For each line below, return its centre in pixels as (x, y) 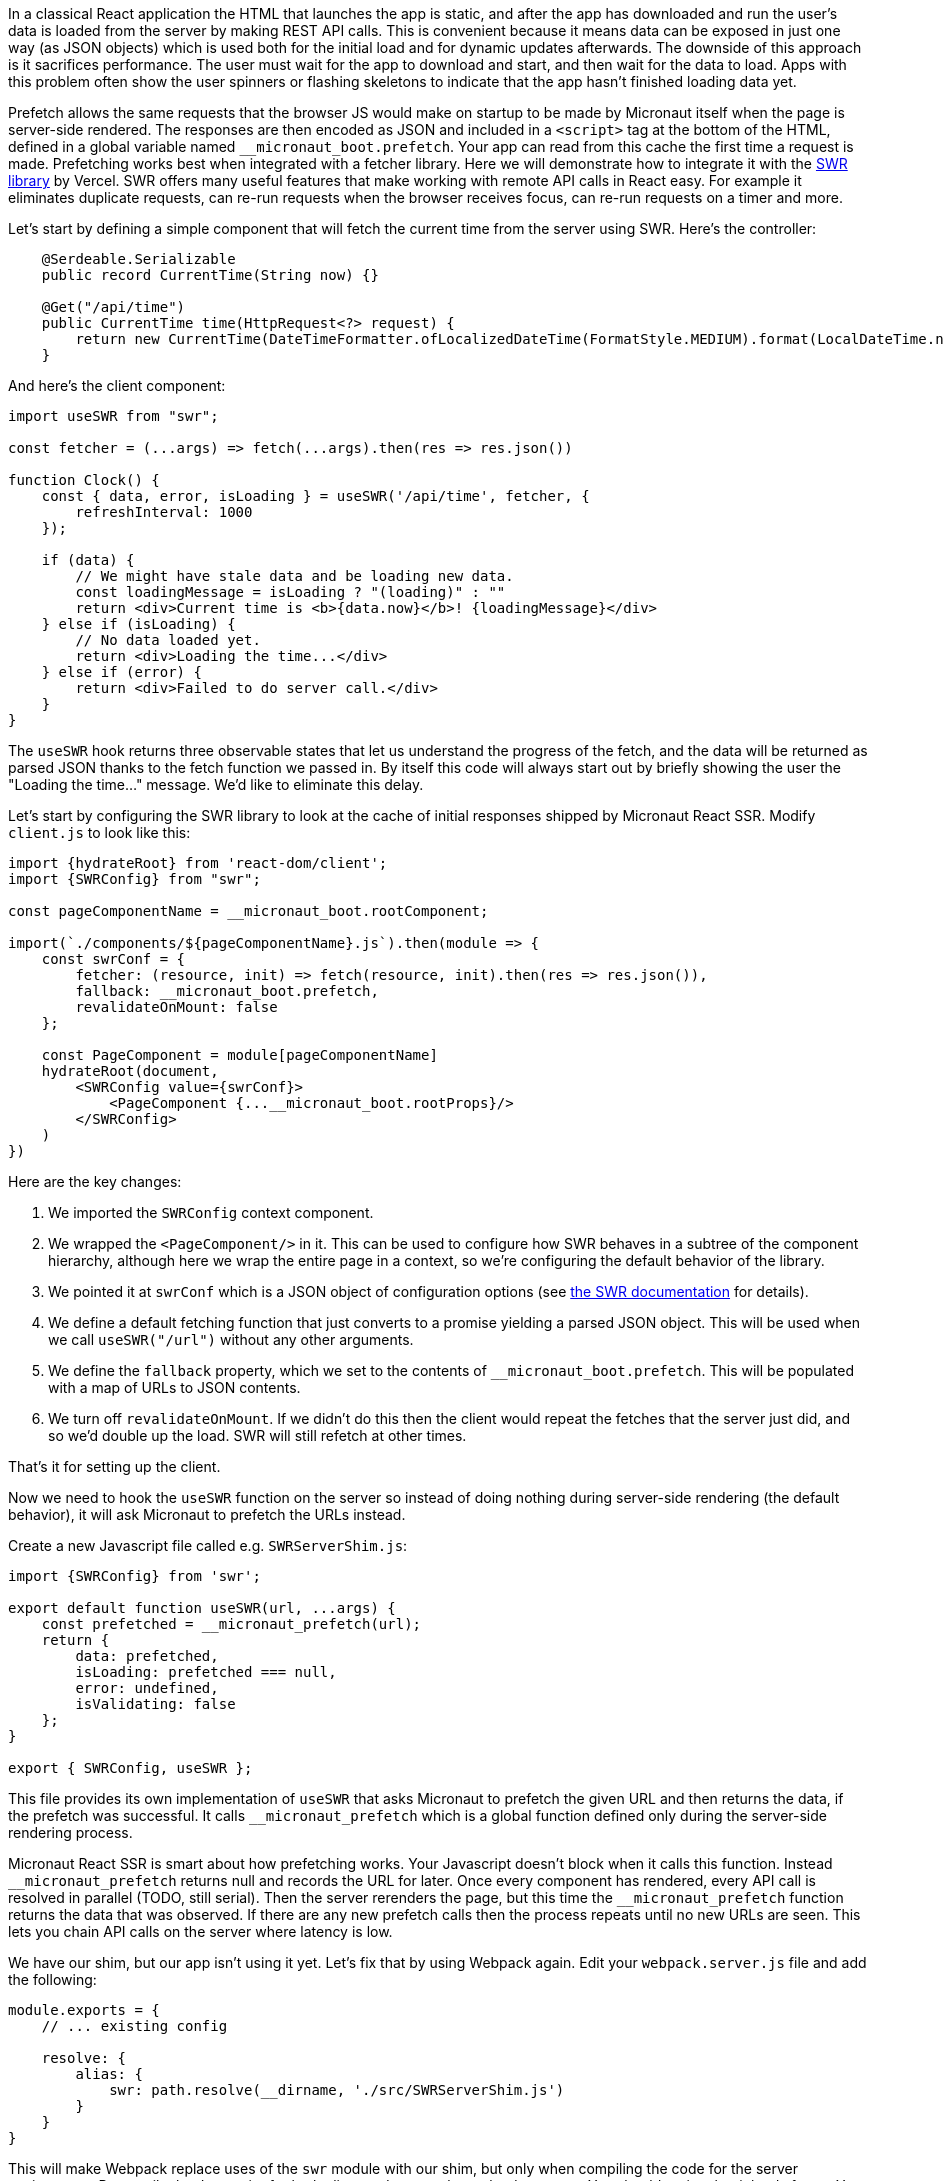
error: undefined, (147, 1688)
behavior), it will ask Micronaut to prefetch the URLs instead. (207, 1514)
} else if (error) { (121, 672)
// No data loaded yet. (168, 640)
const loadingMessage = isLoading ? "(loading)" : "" (290, 592)
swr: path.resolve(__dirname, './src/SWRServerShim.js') (337, 2090)
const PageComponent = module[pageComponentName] (239, 1055)
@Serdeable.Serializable (138, 259)
